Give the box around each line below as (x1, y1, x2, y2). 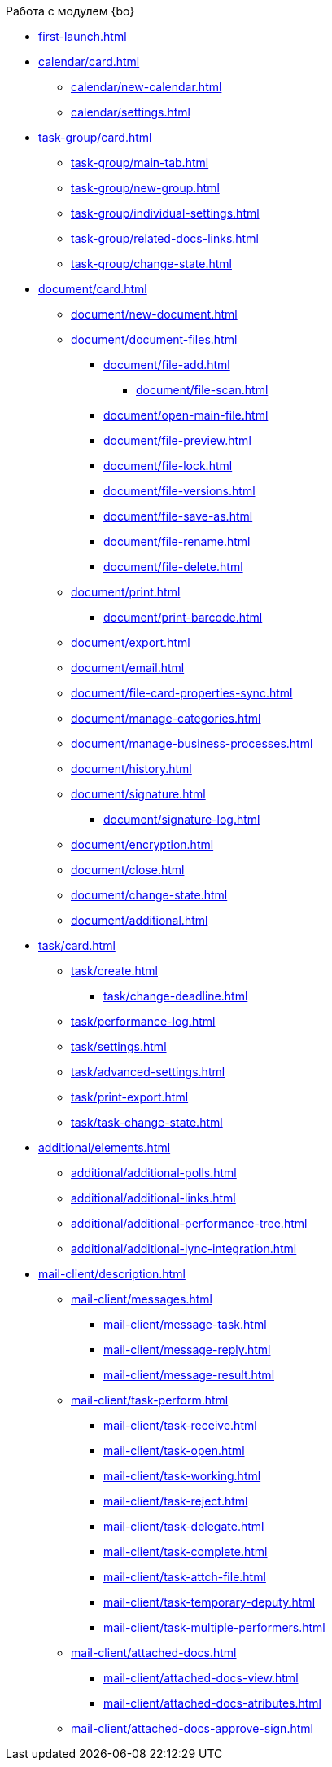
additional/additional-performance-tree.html (71, 1216, 308, 1230)
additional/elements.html (38, 1141, 171, 1154)
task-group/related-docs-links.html (71, 231, 259, 245)
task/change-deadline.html (103, 989, 248, 1003)
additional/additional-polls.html (71, 1166, 237, 1180)
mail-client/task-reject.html (103, 1494, 248, 1508)
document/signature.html (71, 787, 206, 801)
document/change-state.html (71, 888, 228, 902)
